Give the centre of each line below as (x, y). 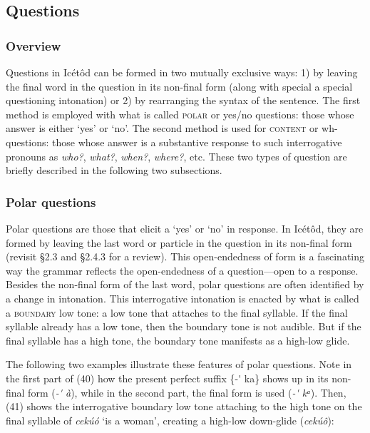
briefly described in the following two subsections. (114, 170)
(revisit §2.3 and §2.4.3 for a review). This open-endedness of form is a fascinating (185, 256)
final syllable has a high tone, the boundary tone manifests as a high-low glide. (178, 340)
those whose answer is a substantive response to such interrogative (197, 142)
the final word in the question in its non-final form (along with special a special (179, 86)
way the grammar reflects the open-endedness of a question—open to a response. (182, 270)
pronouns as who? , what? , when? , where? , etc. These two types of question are (176, 156)
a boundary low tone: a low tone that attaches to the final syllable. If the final (177, 312)
